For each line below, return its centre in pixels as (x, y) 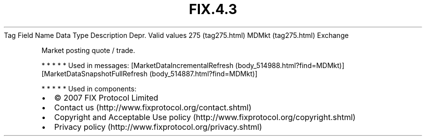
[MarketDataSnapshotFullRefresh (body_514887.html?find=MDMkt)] (150, 73)
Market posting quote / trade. (88, 50)
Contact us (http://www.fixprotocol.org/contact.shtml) (153, 107)
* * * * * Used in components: (89, 88)
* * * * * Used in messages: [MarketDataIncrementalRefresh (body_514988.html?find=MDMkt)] (193, 65)
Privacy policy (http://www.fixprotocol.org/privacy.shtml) (158, 127)
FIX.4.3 (213, 9)
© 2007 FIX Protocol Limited (106, 97)
